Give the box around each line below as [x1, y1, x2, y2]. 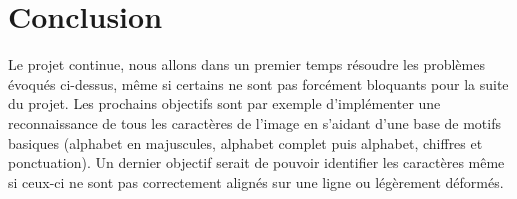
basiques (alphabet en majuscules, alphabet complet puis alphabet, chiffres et [8, 132, 483, 153]
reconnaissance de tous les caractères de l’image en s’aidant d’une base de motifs [8, 112, 501, 133]
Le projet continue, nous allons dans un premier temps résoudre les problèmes [8, 54, 485, 75]
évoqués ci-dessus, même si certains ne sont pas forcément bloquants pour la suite [8, 73, 509, 94]
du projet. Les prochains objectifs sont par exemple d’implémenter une [8, 93, 441, 114]
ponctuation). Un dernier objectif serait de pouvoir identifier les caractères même [8, 152, 505, 173]
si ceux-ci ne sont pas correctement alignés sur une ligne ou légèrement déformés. [8, 171, 504, 192]
